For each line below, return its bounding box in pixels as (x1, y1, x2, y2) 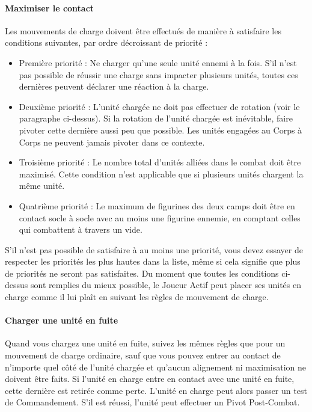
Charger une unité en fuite (5, 314, 118, 327)
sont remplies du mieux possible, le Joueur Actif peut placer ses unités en (30, 278, 301, 291)
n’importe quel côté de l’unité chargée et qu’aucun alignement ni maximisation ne (5, 360, 307, 373)
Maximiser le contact (5, 1, 94, 14)
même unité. (19, 179, 65, 192)
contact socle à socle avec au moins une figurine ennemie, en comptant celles (19, 211, 301, 224)
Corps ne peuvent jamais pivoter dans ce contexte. (19, 135, 205, 148)
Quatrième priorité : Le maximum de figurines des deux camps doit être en (19, 199, 295, 212)
